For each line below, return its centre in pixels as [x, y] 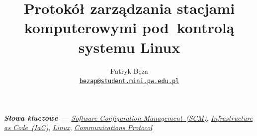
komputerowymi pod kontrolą [129, 27]
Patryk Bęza [129, 70]
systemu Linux [129, 47]
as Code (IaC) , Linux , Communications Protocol [78, 127]
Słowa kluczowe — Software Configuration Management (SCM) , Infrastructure [128, 117]
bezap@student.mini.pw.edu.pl [129, 81]
